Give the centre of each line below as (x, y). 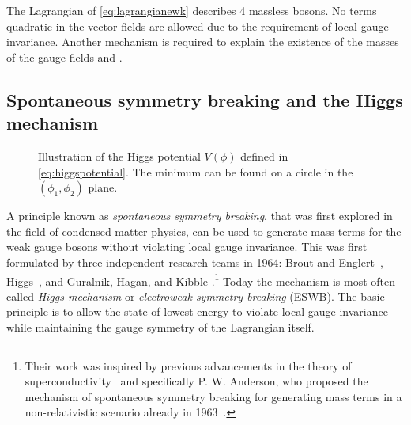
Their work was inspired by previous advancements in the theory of (188, 365)
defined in (264, 156)
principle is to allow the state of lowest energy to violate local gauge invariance (197, 311)
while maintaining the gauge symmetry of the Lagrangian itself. (160, 326)
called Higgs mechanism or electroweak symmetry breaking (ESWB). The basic (196, 296)
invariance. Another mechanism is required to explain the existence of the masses (203, 42)
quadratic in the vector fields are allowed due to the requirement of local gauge (198, 26)
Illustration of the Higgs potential (119, 156)
